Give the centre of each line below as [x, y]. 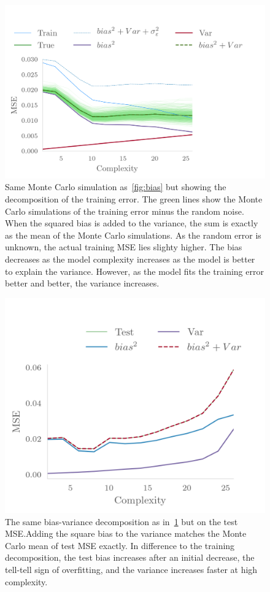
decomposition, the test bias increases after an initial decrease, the [130, 557]
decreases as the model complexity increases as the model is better [130, 259]
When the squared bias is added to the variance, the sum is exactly [132, 223]
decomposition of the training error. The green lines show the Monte [134, 198]
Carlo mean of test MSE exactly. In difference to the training [120, 545]
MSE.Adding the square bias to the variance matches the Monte [126, 533]
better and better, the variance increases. [82, 283]
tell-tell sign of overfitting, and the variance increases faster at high [131, 569]
